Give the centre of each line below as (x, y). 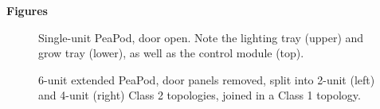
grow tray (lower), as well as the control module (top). (171, 53)
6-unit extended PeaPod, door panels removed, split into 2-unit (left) (207, 79)
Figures (27, 10)
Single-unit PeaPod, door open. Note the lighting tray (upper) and (201, 37)
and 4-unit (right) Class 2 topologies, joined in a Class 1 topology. (200, 95)
